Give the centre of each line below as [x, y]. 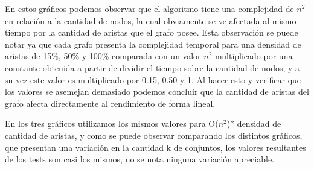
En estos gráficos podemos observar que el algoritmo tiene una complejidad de [149, 8]
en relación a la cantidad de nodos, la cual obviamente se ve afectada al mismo [151, 20]
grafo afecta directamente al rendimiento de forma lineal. [110, 103]
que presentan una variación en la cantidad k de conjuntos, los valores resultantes [155, 147]
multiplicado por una [254, 56]
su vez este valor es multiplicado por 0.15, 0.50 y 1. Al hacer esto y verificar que [153, 79]
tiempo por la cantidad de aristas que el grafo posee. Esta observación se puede [152, 32]
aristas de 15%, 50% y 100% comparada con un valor [103, 56]
